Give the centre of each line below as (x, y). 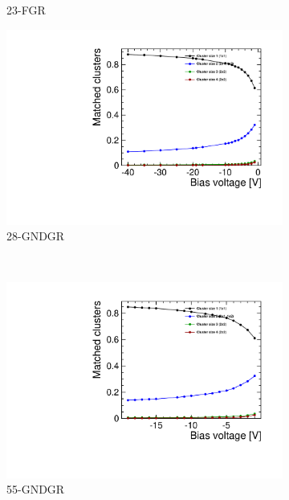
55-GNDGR (36, 489)
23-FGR (26, 10)
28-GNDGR (36, 236)
